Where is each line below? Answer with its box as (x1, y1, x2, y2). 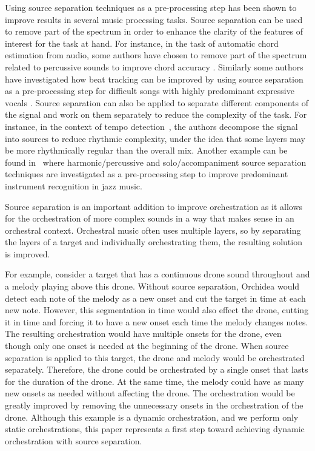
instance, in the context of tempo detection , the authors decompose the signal (5, 120, 298, 132)
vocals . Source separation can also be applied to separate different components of (5, 96, 309, 109)
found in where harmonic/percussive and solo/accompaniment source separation (5, 155, 307, 168)
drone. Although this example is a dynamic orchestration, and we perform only (5, 410, 299, 423)
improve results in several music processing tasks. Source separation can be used (5, 13, 303, 25)
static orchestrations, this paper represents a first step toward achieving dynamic (5, 422, 305, 435)
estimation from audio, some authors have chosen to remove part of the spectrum (5, 49, 307, 61)
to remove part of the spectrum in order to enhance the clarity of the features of (5, 25, 303, 38)
